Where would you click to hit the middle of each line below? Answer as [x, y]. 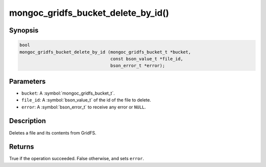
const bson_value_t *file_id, [147, 59]
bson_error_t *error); [137, 66]
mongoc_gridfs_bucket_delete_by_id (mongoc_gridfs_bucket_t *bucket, [105, 52]
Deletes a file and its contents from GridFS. [53, 133]
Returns [22, 147]
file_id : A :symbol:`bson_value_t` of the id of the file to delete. [86, 100]
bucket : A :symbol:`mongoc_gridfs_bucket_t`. [68, 93]
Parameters [27, 81]
